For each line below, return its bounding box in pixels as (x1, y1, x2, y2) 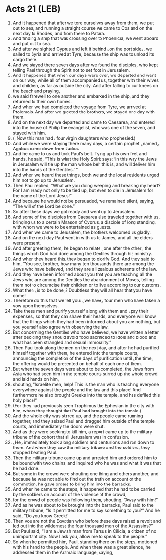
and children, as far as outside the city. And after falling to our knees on (12, 82, 158, 88)
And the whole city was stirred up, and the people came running (12, 413, 143, 419)
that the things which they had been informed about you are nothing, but (12, 318, 161, 324)
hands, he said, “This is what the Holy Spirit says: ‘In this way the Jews (12, 156, 157, 162)
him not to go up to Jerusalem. (12, 177, 75, 183)
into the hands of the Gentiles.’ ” (12, 166, 78, 172)
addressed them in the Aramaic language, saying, (12, 549, 114, 555)
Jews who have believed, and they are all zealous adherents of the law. (12, 266, 158, 272)
